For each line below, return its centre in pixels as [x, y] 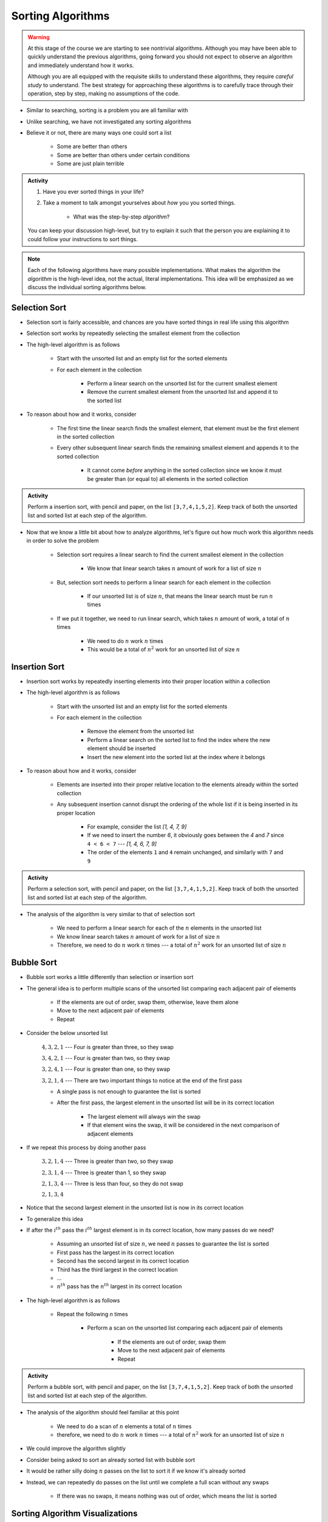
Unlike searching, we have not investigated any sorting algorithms [109, 121]
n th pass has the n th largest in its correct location [119, 1286]
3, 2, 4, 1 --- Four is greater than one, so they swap [106, 1069]
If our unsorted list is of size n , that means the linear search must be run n [180, 596]
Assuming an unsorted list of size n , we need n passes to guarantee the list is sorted [163, 1244]
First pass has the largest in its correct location [115, 1252]
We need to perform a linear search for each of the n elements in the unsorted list [159, 928]
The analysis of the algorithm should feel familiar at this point [103, 1412]
